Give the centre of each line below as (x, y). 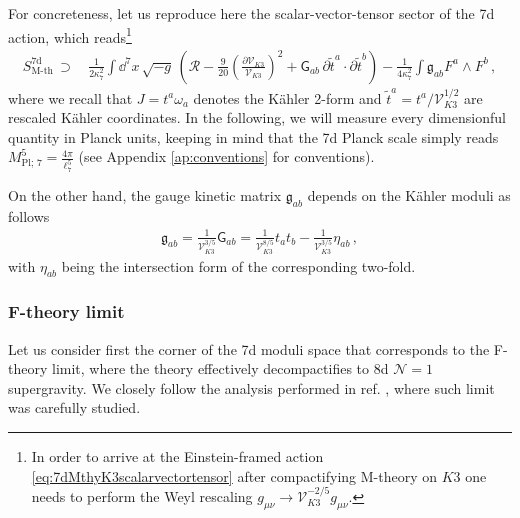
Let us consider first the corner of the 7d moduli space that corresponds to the (249, 348)
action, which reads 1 (70, 35)
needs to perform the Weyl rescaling (142, 495)
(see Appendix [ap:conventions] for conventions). (226, 156)
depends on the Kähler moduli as (409, 194)
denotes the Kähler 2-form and (287, 97)
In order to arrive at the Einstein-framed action (177, 455)
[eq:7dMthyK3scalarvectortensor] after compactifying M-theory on (234, 475)
